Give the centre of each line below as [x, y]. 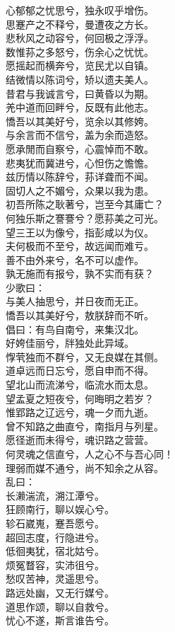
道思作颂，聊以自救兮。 [60, 606]
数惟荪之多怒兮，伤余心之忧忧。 [80, 51]
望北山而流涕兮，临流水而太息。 [80, 385]
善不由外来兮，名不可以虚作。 [75, 259]
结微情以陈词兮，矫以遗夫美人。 [80, 79]
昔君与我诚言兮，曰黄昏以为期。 [80, 93]
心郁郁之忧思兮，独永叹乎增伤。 [80, 10]
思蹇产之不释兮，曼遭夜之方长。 [80, 24]
